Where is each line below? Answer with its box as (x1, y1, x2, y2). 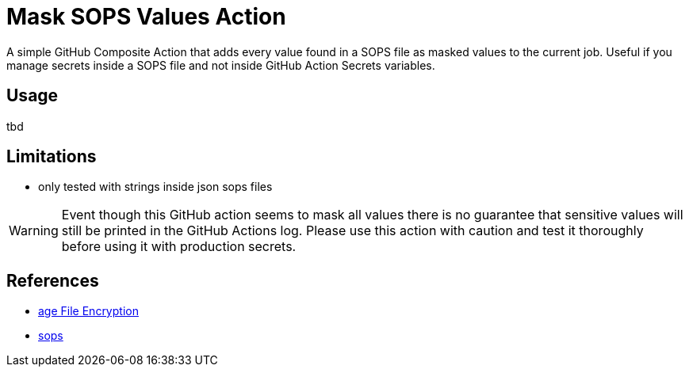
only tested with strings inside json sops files (38, 180, 273, 194)
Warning (9, 223, 59, 239)
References (6, 270, 99, 291)
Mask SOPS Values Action (6, 3, 286, 30)
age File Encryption (38, 304, 139, 318)
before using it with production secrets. (61, 238, 297, 255)
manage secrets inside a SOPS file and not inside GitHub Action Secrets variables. (6, 58, 435, 72)
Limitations (6, 147, 97, 167)
